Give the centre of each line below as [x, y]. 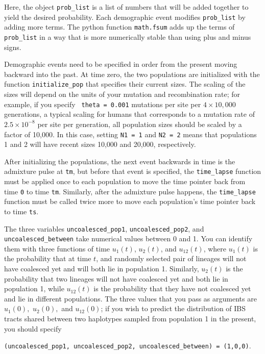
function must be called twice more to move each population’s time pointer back [130, 201]
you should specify [33, 328]
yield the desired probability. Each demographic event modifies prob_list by [125, 17]
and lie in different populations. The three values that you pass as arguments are [130, 298]
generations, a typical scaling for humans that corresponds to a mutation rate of [129, 114]
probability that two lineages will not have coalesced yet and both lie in [116, 278]
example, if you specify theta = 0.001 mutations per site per [103, 104]
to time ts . [21, 211]
